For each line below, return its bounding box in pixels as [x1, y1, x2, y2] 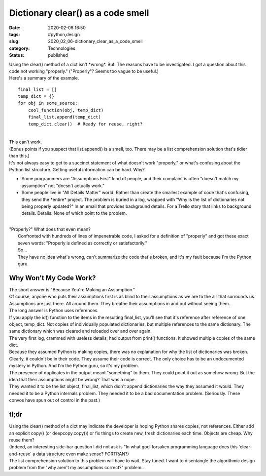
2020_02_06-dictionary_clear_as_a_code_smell [48, 39, 143, 44]
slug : [9, 39, 20, 44]
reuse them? [9, 437, 34, 443]
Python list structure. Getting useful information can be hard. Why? [9, 166, 145, 172]
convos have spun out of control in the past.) [9, 397, 100, 403]
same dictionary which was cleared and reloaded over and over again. [9, 328, 152, 334]
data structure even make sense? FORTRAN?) [36, 451, 129, 457]
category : [9, 45, 30, 51]
